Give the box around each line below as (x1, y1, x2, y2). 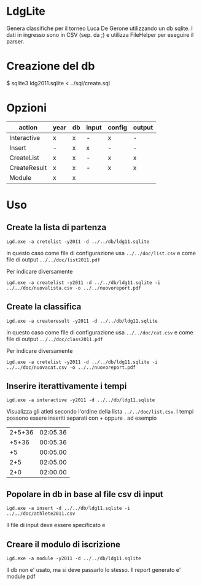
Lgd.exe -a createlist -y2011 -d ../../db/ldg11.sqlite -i (6, 279, 161, 286)
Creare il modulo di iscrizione (6, 539, 121, 550)
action (18, 123, 38, 131)
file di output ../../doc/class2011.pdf (6, 335, 103, 342)
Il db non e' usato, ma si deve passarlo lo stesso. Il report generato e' (6, 566, 181, 574)
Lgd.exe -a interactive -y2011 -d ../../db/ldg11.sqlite (6, 397, 155, 403)
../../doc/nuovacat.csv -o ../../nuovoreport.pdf (6, 364, 136, 371)
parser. (6, 37, 25, 45)
